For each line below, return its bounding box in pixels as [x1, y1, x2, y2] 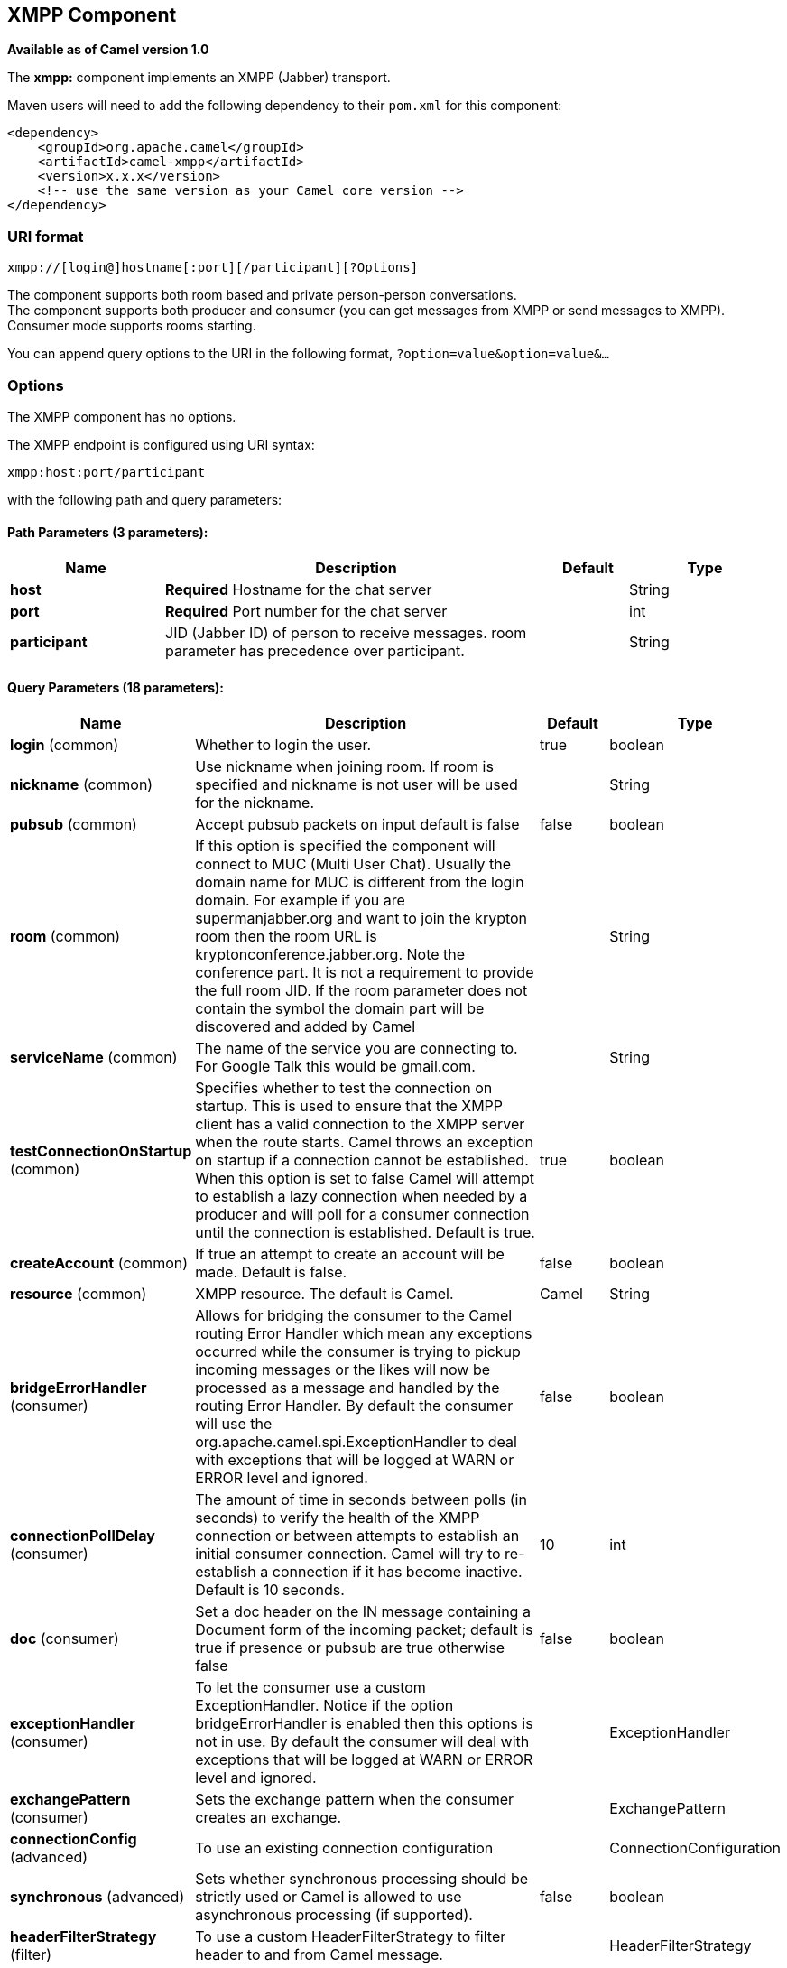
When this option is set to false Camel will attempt [195, 1169, 534, 1188]
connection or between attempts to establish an [195, 1527, 520, 1546]
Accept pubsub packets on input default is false [195, 815, 520, 834]
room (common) [10, 927, 121, 946]
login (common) [10, 736, 119, 755]
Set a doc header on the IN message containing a [195, 1602, 531, 1621]
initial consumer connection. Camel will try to [195, 1545, 501, 1564]
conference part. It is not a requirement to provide [195, 963, 534, 982]
